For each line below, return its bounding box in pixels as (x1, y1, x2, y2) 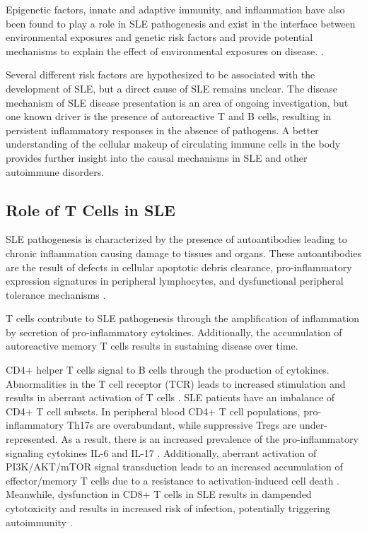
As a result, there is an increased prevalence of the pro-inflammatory (61, 432, 359, 446)
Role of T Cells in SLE (6, 198, 175, 220)
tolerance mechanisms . (6, 287, 106, 302)
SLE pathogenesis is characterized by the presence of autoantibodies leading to (6, 232, 347, 247)
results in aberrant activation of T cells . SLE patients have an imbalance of (6, 390, 335, 405)
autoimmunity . (6, 514, 73, 529)
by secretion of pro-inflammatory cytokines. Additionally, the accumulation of (6, 324, 342, 339)
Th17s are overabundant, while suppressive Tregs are (66, 417, 296, 432)
